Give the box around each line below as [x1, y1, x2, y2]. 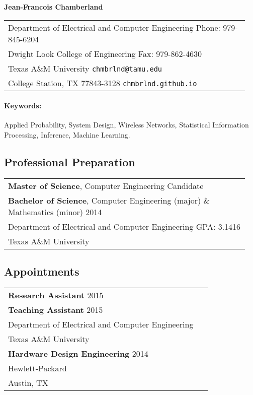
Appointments [4, 264, 79, 279]
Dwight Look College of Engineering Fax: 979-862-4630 [8, 47, 202, 59]
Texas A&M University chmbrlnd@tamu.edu [8, 62, 162, 74]
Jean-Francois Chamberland [4, 2, 103, 12]
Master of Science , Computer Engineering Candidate [8, 179, 204, 191]
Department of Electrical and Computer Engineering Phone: [8, 21, 221, 33]
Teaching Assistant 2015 [8, 303, 103, 315]
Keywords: [4, 100, 42, 111]
